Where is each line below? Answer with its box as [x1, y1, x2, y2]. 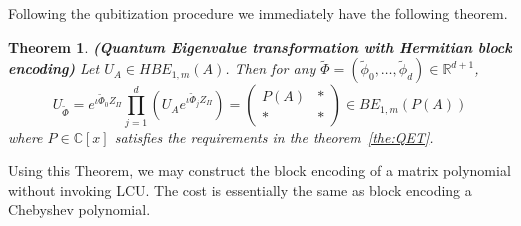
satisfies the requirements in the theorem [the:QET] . [114, 126, 434, 147]
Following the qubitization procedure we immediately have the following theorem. [8, 3, 508, 23]
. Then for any [225, 58, 316, 79]
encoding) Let [8, 58, 100, 79]
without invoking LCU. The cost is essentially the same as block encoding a [8, 179, 472, 200]
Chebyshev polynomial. [8, 199, 151, 220]
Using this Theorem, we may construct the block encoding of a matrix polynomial [8, 160, 511, 181]
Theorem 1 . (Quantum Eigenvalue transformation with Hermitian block [8, 36, 512, 57]
